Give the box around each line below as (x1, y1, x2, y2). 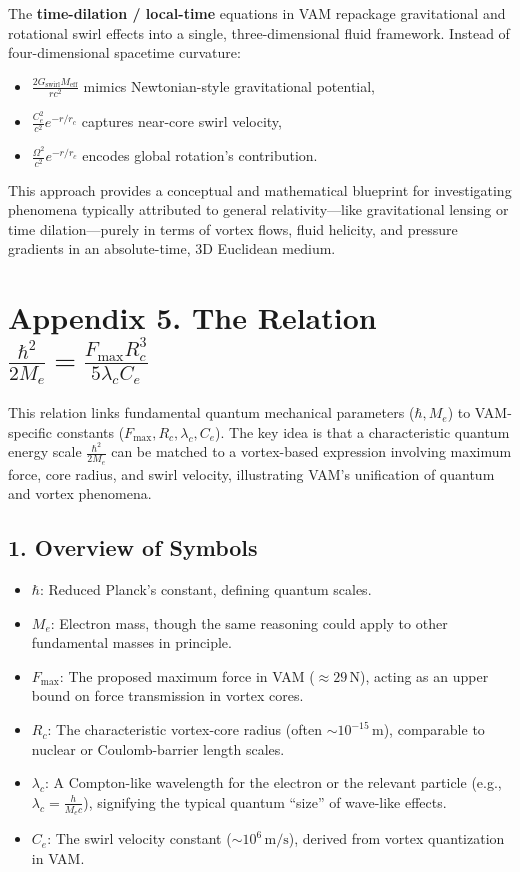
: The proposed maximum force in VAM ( (59, 665, 315, 686)
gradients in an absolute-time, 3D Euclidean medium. (8, 238, 336, 259)
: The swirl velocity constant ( (47, 828, 232, 849)
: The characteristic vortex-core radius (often (47, 719, 322, 740)
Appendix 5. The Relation (8, 297, 377, 338)
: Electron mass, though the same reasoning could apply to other (50, 612, 448, 633)
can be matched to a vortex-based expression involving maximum (111, 441, 512, 462)
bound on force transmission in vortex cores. (31, 685, 304, 706)
